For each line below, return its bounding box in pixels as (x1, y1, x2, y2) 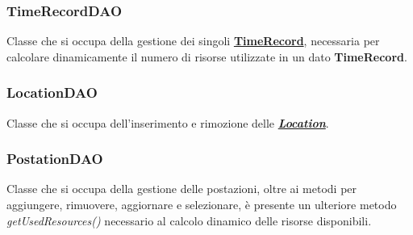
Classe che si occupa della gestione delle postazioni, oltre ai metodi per (6, 180, 357, 197)
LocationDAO (6, 82, 98, 103)
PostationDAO (6, 149, 103, 169)
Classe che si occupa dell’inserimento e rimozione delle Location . (6, 114, 329, 131)
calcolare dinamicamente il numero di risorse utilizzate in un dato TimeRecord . (6, 48, 407, 65)
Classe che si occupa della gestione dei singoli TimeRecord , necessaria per (6, 32, 380, 49)
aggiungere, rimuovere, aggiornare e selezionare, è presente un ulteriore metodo (6, 196, 397, 213)
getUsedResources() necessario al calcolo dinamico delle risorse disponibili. (6, 212, 372, 229)
